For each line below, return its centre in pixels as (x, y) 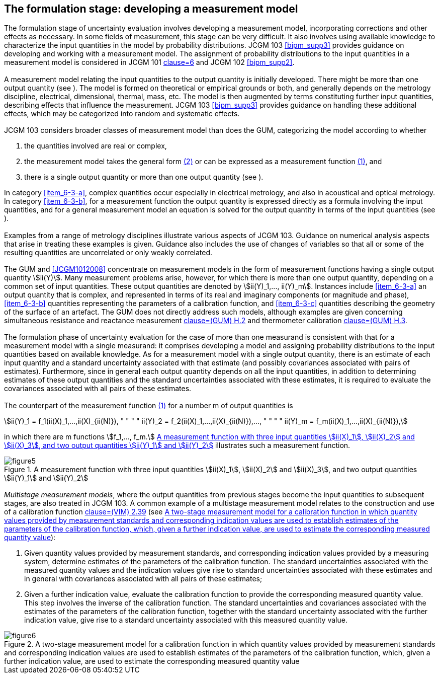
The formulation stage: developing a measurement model (151, 9)
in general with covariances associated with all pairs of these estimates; (143, 579)
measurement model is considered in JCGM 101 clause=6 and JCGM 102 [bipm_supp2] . (149, 62)
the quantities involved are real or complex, (96, 146)
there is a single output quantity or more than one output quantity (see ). (144, 177)
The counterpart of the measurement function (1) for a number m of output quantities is (149, 405)
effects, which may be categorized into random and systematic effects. (122, 113)
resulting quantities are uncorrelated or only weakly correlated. (108, 252)
